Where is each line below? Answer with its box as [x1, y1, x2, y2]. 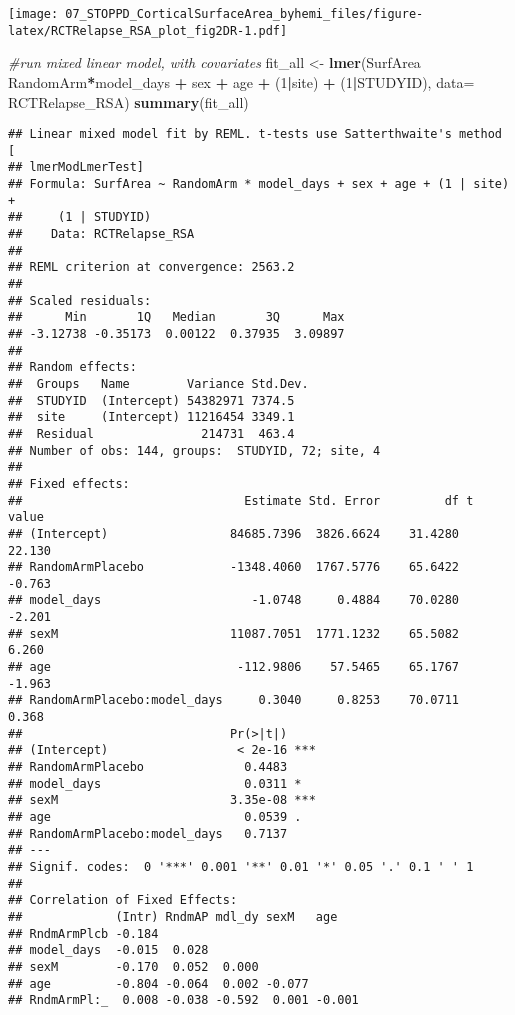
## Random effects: [8, 360, 137, 375]
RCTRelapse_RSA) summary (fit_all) [8, 91, 249, 112]
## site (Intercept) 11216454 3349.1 [8, 410, 295, 425]
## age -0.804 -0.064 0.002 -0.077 [8, 976, 309, 991]
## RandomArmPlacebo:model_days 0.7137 [8, 826, 288, 841]
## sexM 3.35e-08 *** [8, 793, 316, 808]
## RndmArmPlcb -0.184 [8, 926, 159, 941]
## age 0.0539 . [8, 810, 302, 824]
